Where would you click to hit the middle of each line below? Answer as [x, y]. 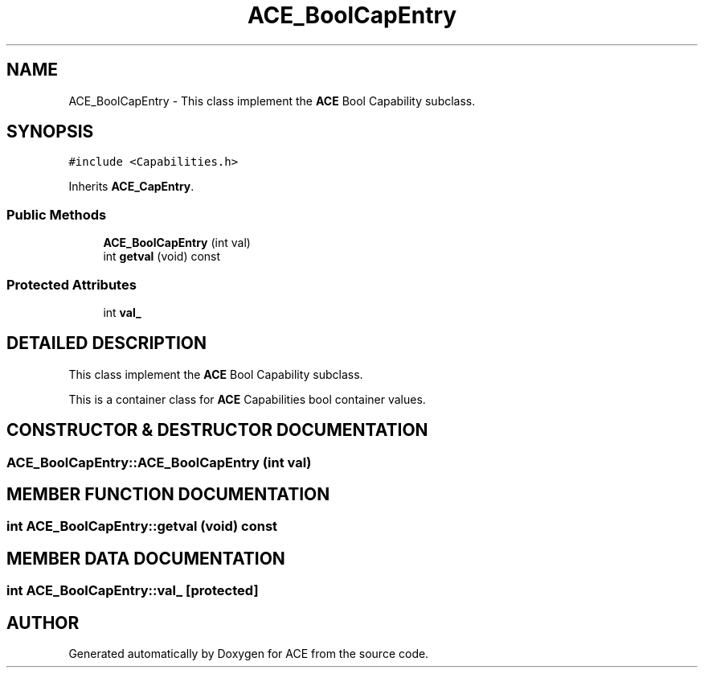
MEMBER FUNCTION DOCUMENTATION [168, 495]
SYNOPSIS [50, 132]
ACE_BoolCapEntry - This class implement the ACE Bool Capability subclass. [272, 101]
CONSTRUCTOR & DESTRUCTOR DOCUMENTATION [217, 430]
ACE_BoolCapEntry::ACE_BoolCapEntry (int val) [159, 462]
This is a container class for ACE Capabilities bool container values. [247, 399]
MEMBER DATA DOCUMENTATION [146, 558]
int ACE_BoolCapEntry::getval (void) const [142, 526]
